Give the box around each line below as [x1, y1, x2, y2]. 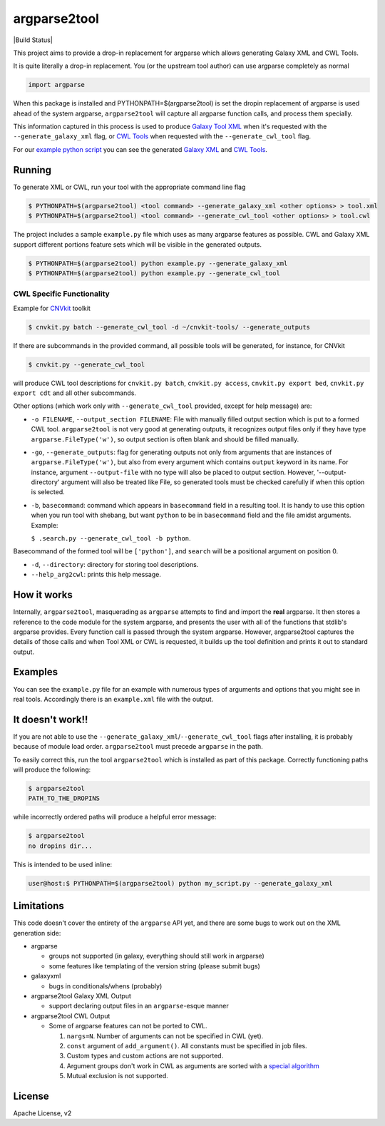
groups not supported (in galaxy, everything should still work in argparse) [48, 952, 265, 961]
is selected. [31, 488, 66, 496]
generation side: [13, 928, 61, 937]
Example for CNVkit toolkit [13, 304, 91, 312]
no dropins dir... [28, 841, 93, 850]
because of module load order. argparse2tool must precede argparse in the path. [13, 742, 263, 751]
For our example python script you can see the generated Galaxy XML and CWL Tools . [13, 145, 267, 153]
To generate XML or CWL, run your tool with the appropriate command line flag [13, 183, 246, 191]
